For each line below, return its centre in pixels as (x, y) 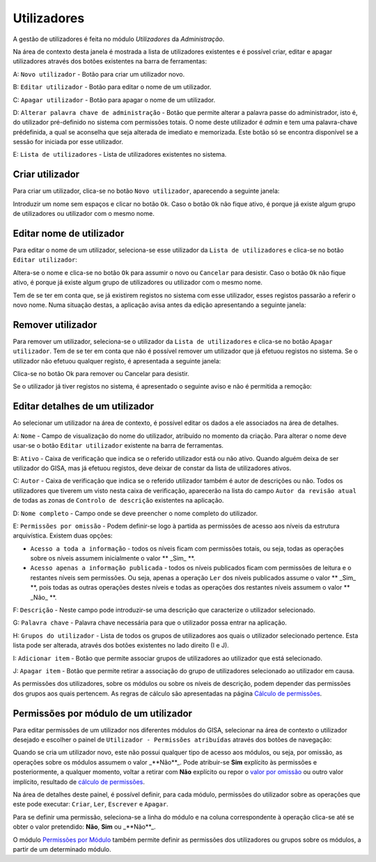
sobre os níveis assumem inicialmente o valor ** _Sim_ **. (113, 558)
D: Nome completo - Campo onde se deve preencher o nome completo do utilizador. (135, 513)
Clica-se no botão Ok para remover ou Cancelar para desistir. (101, 374)
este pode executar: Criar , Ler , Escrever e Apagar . (91, 804)
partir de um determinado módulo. (62, 849)
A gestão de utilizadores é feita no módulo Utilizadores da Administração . (119, 39)
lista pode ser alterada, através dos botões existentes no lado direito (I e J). (121, 645)
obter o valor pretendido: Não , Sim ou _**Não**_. (84, 827)
